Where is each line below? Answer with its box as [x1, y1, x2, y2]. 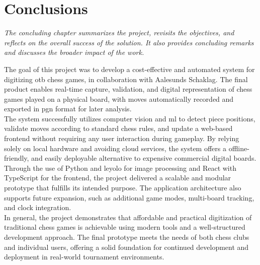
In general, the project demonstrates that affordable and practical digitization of [4, 212, 252, 222]
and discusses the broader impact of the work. [4, 47, 144, 57]
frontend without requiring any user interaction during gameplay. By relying [4, 133, 239, 144]
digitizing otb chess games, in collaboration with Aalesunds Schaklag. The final [4, 74, 248, 84]
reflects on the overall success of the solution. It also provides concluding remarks [4, 37, 254, 47]
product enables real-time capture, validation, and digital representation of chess [4, 84, 252, 94]
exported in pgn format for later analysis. [4, 103, 132, 114]
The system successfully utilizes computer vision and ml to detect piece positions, [4, 113, 255, 123]
